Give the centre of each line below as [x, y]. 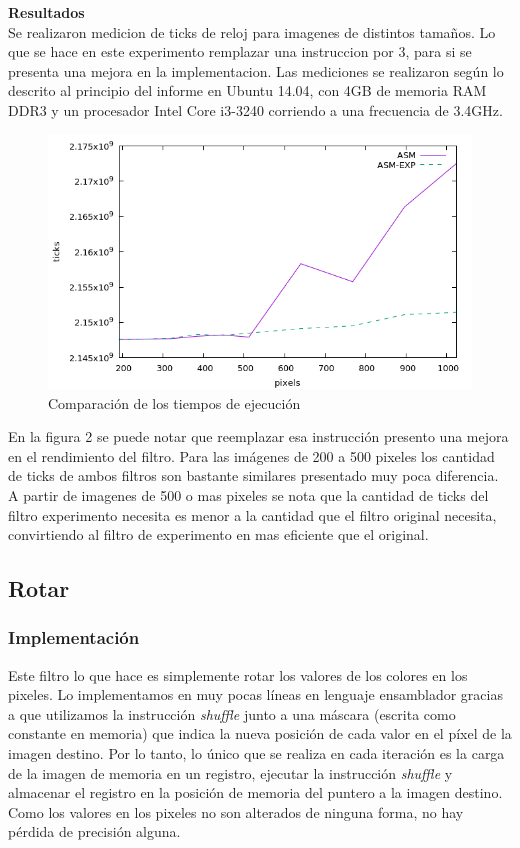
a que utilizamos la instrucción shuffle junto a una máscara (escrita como [232, 713]
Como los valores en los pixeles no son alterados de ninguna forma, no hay [236, 811]
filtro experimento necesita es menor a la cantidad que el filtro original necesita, [252, 514]
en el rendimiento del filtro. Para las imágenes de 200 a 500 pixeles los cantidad [251, 455]
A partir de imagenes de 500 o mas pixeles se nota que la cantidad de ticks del [248, 494]
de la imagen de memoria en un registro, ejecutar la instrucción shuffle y [230, 772]
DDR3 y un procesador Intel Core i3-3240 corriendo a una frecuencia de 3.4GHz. [255, 109]
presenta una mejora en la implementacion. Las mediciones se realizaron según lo [256, 70]
